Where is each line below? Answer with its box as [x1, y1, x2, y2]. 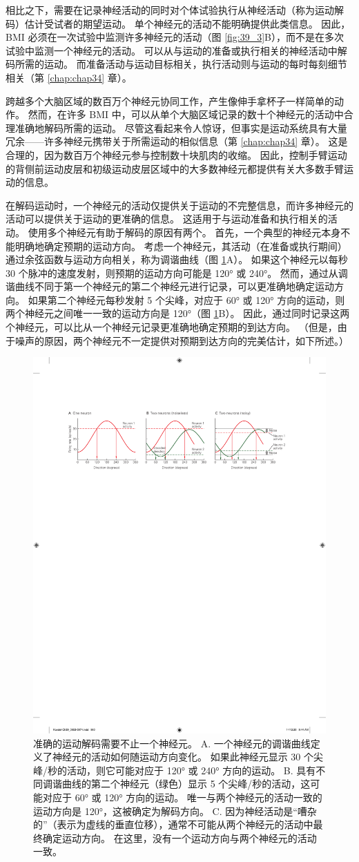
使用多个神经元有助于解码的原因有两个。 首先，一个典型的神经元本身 [28, 224, 341, 239]
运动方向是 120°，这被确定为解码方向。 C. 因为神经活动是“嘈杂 [33, 803, 317, 818]
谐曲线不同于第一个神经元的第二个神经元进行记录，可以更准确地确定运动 [6, 279, 334, 294]
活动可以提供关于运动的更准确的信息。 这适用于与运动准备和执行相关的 [6, 211, 328, 226]
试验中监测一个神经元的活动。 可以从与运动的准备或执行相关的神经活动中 [6, 43, 338, 57]
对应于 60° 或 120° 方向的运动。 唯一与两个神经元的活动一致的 [42, 789, 322, 804]
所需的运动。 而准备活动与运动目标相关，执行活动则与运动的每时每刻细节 [14, 57, 347, 71]
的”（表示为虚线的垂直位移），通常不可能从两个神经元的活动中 [33, 817, 313, 832]
